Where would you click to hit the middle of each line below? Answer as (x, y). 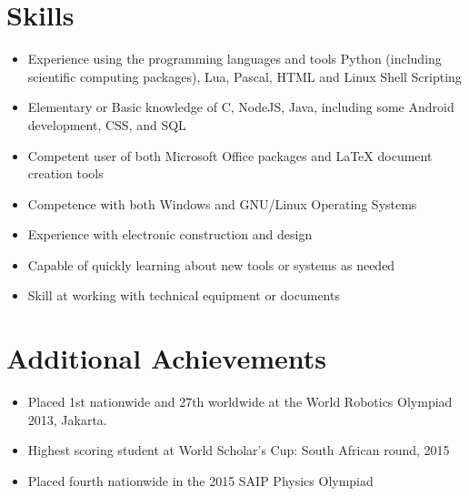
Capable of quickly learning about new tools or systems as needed (211, 264)
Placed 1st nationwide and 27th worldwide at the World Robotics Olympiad (240, 402)
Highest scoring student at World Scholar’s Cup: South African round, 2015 (239, 450)
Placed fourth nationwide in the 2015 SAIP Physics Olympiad (200, 480)
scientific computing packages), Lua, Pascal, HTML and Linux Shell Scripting (244, 76)
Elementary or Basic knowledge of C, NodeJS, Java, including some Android (241, 107)
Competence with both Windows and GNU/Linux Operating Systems (222, 203)
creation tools (65, 173)
